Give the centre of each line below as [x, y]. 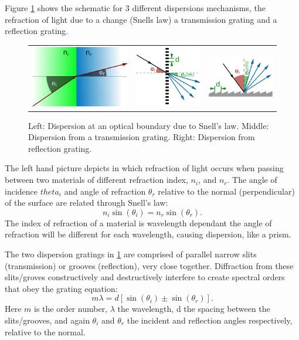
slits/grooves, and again [47, 320]
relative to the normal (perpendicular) [226, 191]
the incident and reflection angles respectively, [210, 320]
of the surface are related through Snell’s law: [86, 203]
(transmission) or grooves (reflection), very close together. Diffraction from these [149, 265]
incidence [21, 191]
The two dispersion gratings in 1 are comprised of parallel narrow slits [131, 254]
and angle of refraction [105, 191]
